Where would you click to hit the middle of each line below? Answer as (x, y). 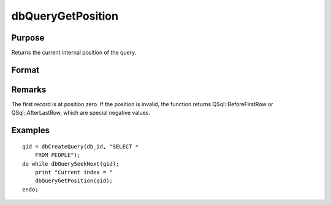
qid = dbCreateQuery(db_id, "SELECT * (81, 146)
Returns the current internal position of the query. (74, 53)
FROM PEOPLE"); (58, 155)
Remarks (29, 89)
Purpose (28, 38)
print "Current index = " (74, 172)
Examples (31, 130)
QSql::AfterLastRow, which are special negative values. (81, 113)
